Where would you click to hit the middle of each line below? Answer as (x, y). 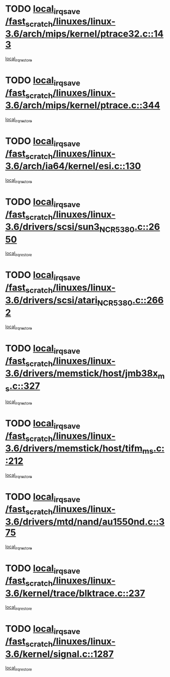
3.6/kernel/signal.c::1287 (59, 654)
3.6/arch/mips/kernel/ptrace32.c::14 (84, 34)
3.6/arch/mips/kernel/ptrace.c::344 (83, 106)
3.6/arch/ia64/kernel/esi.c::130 (73, 166)
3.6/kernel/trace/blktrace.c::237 (75, 593)
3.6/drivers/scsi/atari (51, 300)
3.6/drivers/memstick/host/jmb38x (82, 373)
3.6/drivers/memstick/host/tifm (74, 448)
